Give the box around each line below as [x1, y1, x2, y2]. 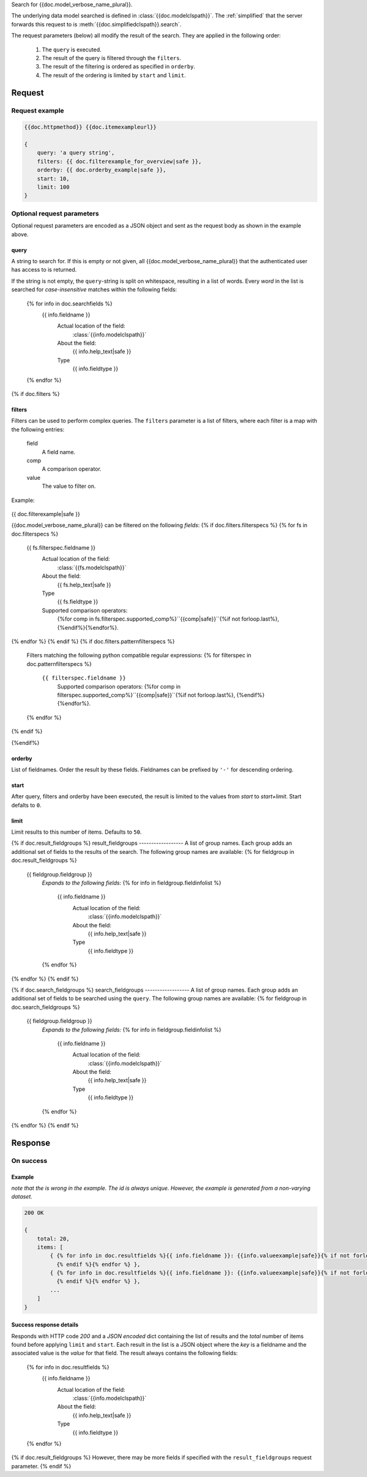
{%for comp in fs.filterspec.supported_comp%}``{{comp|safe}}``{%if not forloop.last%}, [57, 615, 280, 623]
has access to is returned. [11, 266, 77, 274]
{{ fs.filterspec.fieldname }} [26, 544, 96, 552]
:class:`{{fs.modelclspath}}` [57, 564, 127, 571]
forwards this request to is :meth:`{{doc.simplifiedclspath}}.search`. [11, 20, 182, 28]
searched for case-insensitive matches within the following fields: [11, 286, 177, 293]
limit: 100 [37, 184, 70, 191]
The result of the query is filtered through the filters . [42, 54, 182, 61]
